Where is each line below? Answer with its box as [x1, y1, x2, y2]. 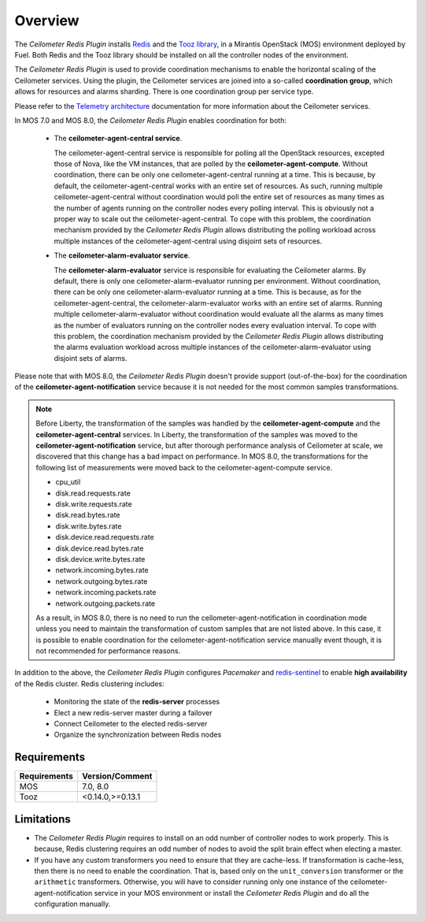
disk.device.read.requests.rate [55, 533, 154, 542]
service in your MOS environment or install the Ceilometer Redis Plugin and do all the [94, 888, 370, 897]
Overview [14, 12, 79, 29]
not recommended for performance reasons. [35, 646, 181, 655]
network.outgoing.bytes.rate [55, 576, 148, 586]
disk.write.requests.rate [55, 499, 133, 508]
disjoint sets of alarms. [54, 353, 128, 362]
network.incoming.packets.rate [55, 588, 157, 597]
